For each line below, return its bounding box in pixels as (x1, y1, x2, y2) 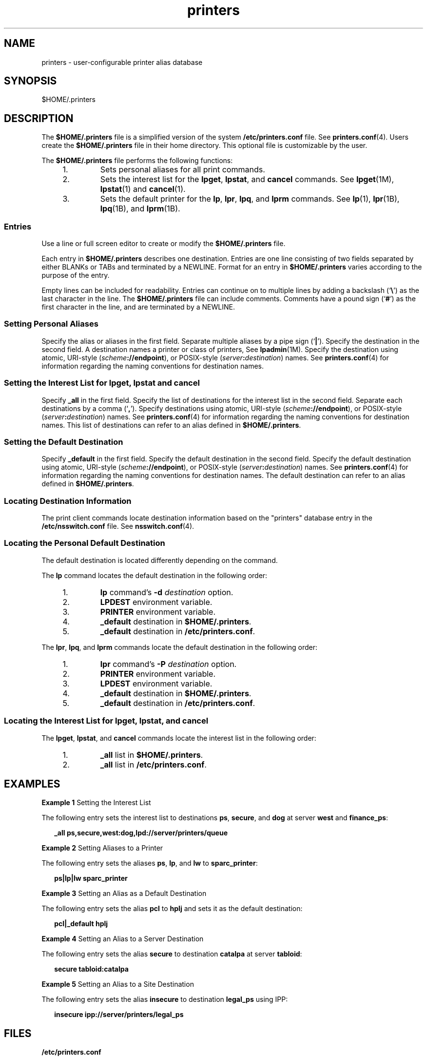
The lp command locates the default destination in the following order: (41, 571, 268, 580)
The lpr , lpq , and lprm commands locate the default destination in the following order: (41, 643, 318, 651)
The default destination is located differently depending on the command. (41, 556, 278, 564)
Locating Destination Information (4, 496, 132, 506)
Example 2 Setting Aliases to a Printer (41, 844, 163, 852)
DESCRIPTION (4, 112, 74, 125)
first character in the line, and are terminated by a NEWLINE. (41, 303, 235, 312)
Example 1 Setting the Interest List (41, 798, 151, 807)
